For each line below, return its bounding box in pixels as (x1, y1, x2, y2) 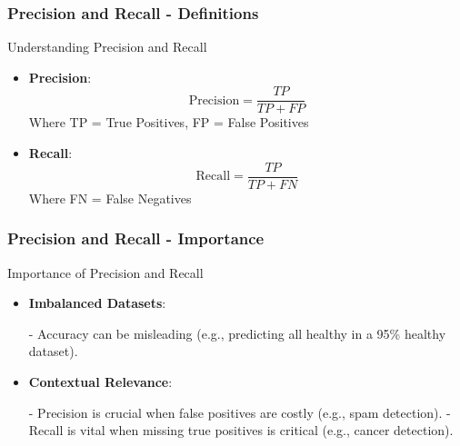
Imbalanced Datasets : (28, 293, 166, 312)
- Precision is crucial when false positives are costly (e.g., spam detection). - (28, 402, 451, 421)
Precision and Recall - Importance (7, 227, 265, 250)
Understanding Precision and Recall (7, 37, 207, 56)
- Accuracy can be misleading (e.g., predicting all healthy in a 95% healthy (28, 323, 446, 342)
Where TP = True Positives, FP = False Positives (28, 113, 309, 132)
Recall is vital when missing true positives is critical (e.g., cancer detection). (28, 421, 454, 440)
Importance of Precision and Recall (7, 263, 204, 282)
